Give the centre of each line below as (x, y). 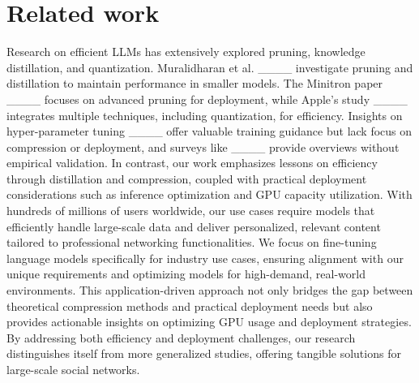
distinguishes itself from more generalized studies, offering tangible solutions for (204, 353)
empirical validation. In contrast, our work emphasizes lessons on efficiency (192, 163)
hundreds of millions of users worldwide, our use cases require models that (191, 211)
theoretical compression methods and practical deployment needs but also (190, 306)
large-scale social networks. (73, 369)
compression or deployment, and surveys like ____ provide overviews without (203, 146)
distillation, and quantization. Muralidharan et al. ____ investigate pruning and (210, 67)
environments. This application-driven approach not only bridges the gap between (210, 290)
